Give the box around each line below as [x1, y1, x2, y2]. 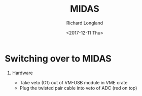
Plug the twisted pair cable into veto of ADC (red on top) [19, 85, 137, 91]
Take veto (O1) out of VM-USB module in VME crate [19, 79, 128, 85]
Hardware [12, 70, 33, 76]
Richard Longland [66, 20, 103, 26]
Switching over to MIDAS [5, 53, 112, 64]
